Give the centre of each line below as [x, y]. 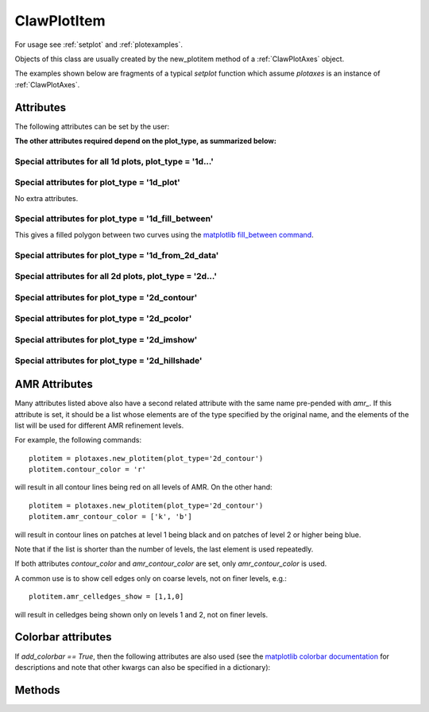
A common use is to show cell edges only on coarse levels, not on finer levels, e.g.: [151, 578]
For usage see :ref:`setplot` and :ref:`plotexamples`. [99, 44]
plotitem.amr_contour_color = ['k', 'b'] [110, 517]
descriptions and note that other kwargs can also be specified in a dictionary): [143, 667]
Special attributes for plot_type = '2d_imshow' [106, 339]
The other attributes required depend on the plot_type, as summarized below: [146, 141]
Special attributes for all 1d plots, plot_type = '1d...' [114, 161]
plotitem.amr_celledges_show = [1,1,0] [106, 597]
